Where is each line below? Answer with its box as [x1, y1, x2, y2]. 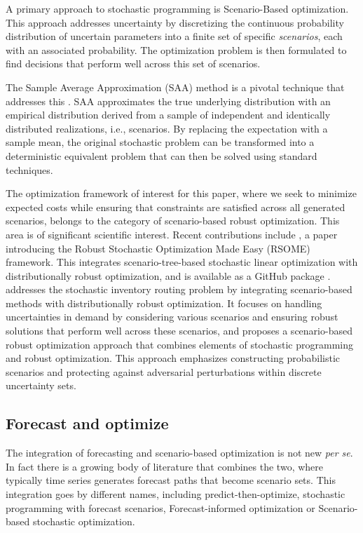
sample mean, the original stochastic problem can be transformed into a [6, 135, 315, 149]
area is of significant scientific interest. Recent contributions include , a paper [6, 227, 338, 241]
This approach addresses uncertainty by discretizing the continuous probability [6, 15, 344, 29]
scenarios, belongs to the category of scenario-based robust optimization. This [6, 213, 340, 228]
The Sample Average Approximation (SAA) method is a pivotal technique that [6, 79, 345, 94]
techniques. [6, 162, 53, 177]
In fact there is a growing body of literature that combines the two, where [6, 459, 323, 473]
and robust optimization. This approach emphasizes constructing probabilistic [6, 351, 341, 365]
